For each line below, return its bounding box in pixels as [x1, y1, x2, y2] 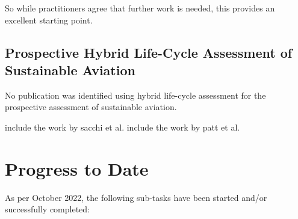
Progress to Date [5, 156, 149, 180]
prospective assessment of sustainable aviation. [5, 100, 177, 113]
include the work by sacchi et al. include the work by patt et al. [5, 120, 240, 133]
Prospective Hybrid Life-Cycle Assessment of [5, 43, 293, 61]
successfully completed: [5, 203, 90, 215]
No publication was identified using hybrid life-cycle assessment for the [5, 88, 266, 101]
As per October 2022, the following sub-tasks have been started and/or [5, 191, 267, 203]
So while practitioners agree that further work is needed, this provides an [5, 2, 275, 14]
